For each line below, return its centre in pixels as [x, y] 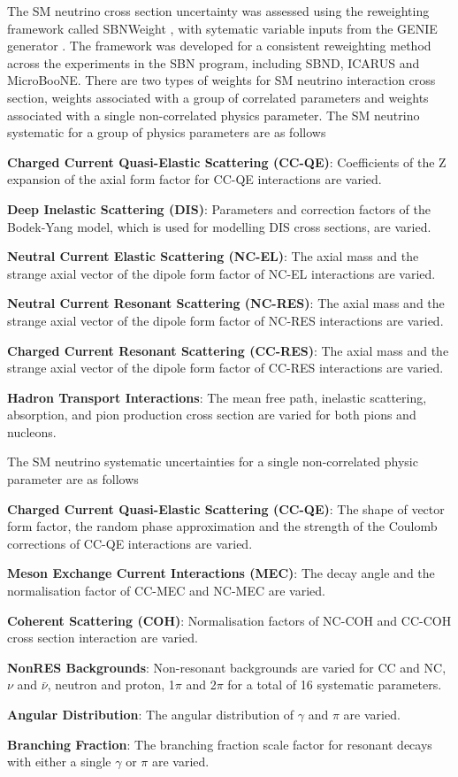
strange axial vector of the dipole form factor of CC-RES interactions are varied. [225, 368]
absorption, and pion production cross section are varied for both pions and [212, 415]
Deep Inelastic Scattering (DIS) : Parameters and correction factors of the [219, 208]
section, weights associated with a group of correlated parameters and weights [218, 97]
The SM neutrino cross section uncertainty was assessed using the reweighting [218, 11]
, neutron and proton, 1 [111, 685]
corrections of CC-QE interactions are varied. [130, 543]
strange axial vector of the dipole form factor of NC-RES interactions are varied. [225, 320]
